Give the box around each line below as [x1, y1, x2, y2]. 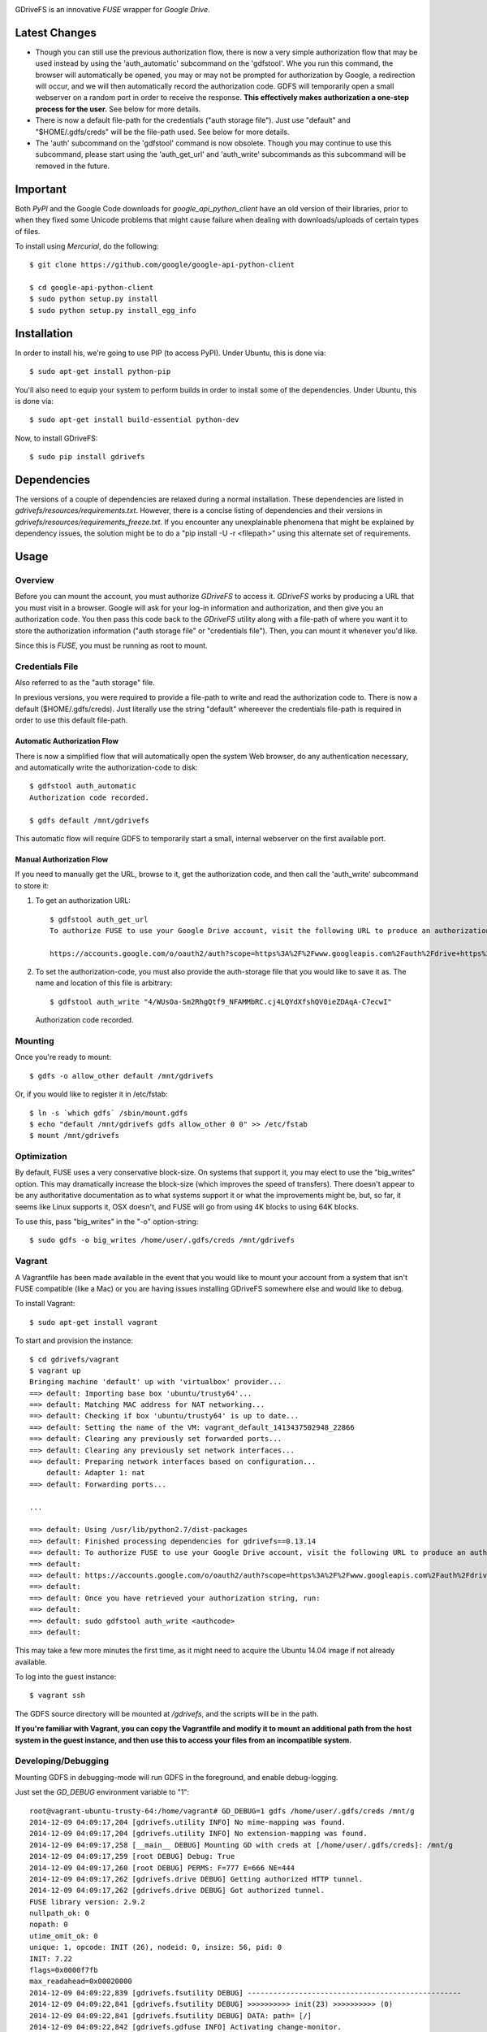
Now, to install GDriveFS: [15, 433, 98, 443]
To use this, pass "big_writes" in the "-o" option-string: [15, 1217, 199, 1227]
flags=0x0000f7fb [29, 1965, 98, 1975]
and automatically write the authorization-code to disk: [15, 762, 198, 772]
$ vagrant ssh [29, 1691, 85, 1700]
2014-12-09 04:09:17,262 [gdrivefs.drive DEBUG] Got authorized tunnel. [29, 1886, 325, 1895]
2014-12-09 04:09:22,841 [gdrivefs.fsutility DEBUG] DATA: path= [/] [29, 2011, 312, 2020]
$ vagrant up [29, 1366, 81, 1375]
